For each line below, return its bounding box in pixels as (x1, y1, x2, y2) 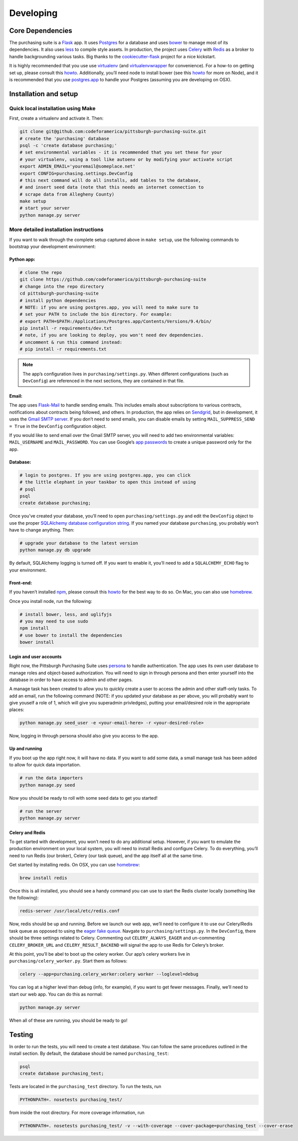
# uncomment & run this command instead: (19, 339, 123, 345)
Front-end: (9, 579, 32, 585)
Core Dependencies (9, 26, 72, 35)
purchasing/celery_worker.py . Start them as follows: (9, 958, 128, 964)
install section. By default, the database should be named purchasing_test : (9, 1050, 169, 1056)
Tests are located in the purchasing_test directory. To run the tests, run (9, 1084, 161, 1090)
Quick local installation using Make (9, 105, 96, 112)
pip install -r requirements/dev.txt (19, 325, 112, 331)
